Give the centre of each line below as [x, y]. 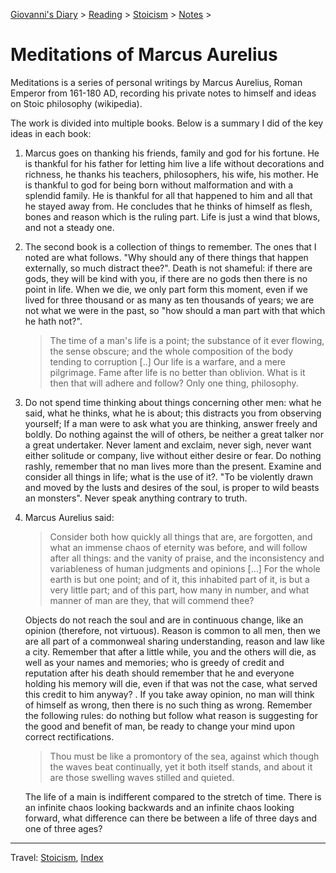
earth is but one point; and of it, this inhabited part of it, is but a [179, 579]
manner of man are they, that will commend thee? [152, 600]
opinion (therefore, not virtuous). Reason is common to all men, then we [172, 630]
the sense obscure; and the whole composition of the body [171, 351]
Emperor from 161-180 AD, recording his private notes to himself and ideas [163, 93]
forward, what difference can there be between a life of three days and [171, 818]
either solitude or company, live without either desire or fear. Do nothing [173, 455]
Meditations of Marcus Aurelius [144, 55]
